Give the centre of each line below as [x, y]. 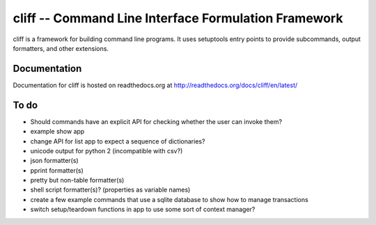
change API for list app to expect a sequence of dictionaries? [118, 141]
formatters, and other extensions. [61, 48]
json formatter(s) [55, 161]
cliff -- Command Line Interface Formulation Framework [178, 18]
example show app [57, 132]
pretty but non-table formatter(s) [77, 180]
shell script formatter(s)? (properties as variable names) [110, 190]
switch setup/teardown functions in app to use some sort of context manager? [143, 210]
